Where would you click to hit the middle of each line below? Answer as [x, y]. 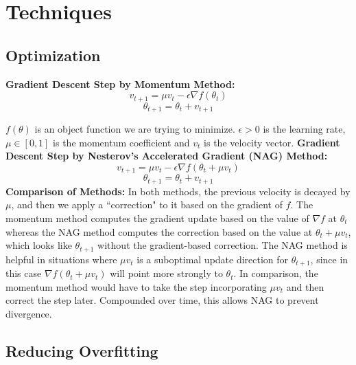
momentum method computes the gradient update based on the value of [157, 218]
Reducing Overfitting [82, 350]
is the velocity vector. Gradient [272, 142]
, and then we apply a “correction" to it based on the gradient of [147, 204]
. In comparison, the [276, 273]
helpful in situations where [61, 259]
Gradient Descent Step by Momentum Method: [120, 84]
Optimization [53, 55]
